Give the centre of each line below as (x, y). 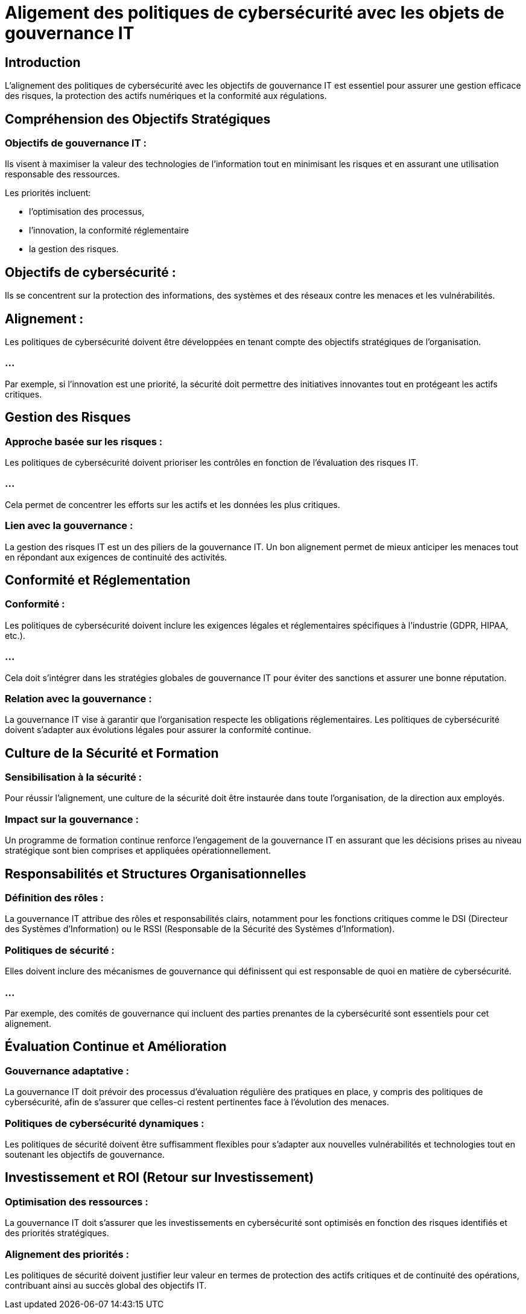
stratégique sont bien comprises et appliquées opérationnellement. (138, 851)
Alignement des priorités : (67, 1254)
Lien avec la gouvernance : (69, 526)
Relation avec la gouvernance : (78, 698)
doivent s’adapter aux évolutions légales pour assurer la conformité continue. (158, 730)
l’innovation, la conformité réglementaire (109, 230)
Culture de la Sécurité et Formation (112, 753)
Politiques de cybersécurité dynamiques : (105, 1123)
